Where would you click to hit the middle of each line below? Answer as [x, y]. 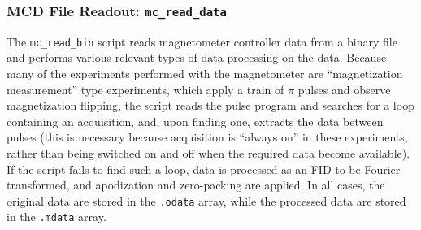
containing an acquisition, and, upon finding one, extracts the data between [195, 121]
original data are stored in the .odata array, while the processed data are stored [206, 200]
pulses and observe [344, 89]
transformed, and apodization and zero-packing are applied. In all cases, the [196, 185]
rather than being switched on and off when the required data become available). [208, 153]
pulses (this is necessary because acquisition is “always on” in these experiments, [207, 137]
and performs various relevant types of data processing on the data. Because [197, 57]
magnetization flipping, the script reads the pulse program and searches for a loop [210, 105]
